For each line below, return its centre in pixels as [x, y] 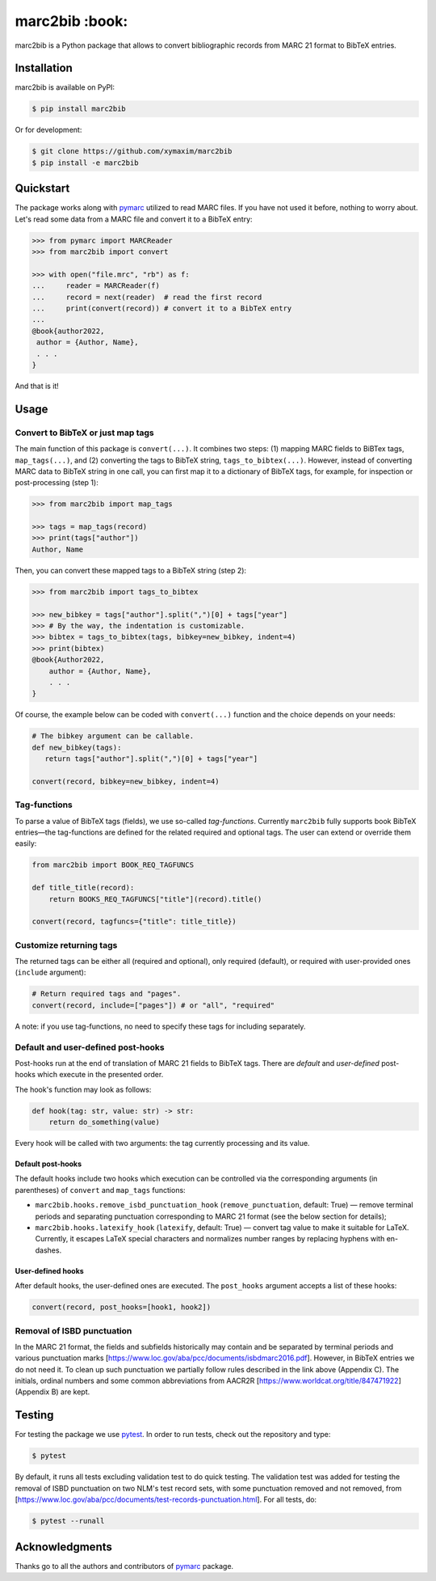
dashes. [48, 1250]
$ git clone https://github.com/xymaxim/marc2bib [132, 151]
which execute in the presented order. [101, 1075]
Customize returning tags [66, 945]
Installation [44, 68]
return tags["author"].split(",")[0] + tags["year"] [151, 759]
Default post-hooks [48, 1164]
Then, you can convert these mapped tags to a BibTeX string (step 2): [130, 570]
